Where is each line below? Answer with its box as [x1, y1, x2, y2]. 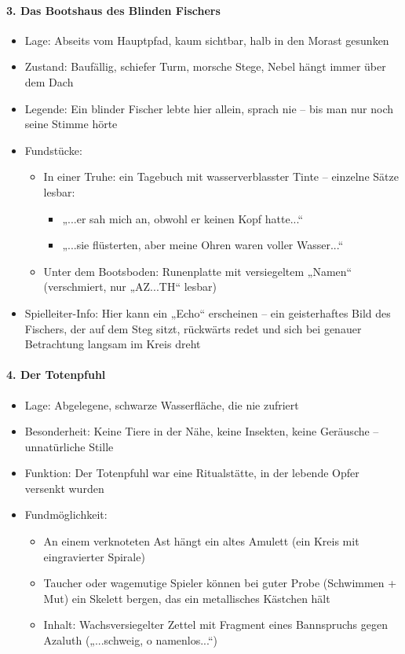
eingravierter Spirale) [43, 548, 145, 564]
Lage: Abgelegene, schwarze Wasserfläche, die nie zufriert [24, 396, 299, 413]
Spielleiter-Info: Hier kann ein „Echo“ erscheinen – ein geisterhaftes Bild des [24, 304, 391, 321]
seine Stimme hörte [24, 116, 118, 132]
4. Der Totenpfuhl [6, 366, 106, 383]
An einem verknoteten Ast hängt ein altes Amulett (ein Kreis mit [43, 533, 359, 549]
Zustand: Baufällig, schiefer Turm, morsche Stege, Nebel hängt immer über [24, 58, 386, 75]
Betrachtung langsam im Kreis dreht [24, 336, 201, 352]
